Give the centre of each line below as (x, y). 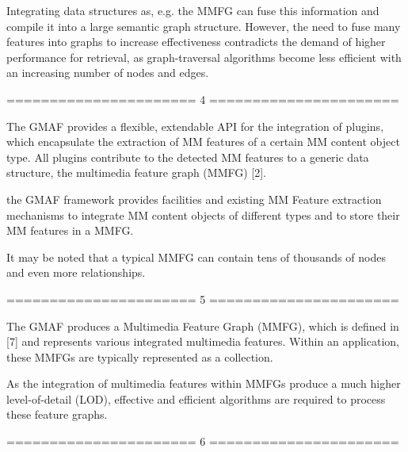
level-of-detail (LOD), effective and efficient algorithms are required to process (196, 398)
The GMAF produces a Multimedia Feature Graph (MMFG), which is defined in (203, 326)
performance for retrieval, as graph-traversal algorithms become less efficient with (204, 57)
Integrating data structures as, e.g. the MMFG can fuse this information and (193, 10)
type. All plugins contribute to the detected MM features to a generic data (188, 157)
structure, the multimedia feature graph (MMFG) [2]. (137, 172)
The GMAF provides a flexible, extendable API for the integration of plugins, (195, 126)
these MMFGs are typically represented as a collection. (140, 356)
